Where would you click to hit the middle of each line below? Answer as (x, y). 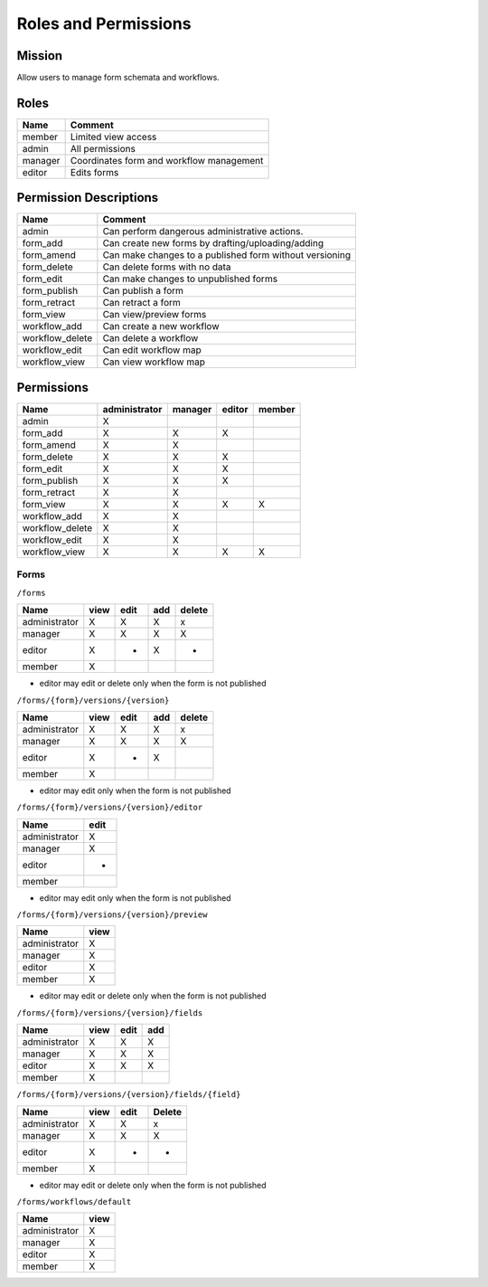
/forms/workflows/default (74, 1202)
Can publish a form (143, 291)
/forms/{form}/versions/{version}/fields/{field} (129, 1095)
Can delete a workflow (150, 338)
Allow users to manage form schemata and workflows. (118, 78)
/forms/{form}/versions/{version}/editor (110, 808)
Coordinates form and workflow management (167, 160)
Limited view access (113, 137)
